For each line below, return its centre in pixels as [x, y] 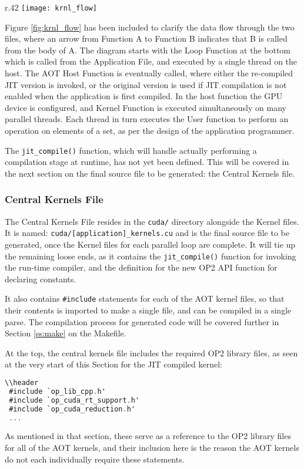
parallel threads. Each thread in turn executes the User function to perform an [147, 119]
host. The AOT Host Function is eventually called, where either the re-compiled [149, 73]
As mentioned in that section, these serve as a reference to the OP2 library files [148, 436]
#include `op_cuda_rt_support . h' [74, 400]
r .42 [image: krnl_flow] [51, 7]
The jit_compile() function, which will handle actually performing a [131, 150]
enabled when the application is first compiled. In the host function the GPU [144, 96]
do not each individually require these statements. [95, 459]
